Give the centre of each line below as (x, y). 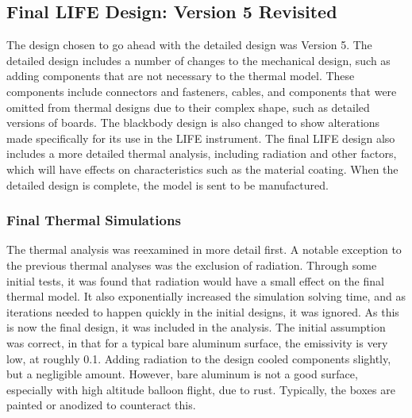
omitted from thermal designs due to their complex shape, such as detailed (188, 107)
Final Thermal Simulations (94, 220)
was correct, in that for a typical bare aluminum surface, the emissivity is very (197, 342)
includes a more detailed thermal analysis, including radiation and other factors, (202, 153)
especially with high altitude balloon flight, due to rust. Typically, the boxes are (201, 389)
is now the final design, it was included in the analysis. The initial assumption (196, 327)
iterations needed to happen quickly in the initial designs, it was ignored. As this (203, 311)
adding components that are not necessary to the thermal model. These (181, 76)
